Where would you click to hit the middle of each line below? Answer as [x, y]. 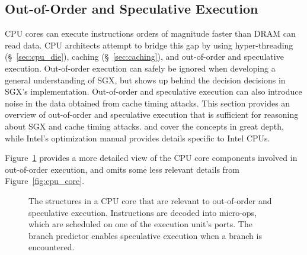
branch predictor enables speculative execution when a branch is [145, 235]
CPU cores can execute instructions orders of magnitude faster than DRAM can [150, 33]
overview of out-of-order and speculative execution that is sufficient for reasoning [152, 114]
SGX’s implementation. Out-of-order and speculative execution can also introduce [153, 91]
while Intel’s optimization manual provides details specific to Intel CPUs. [137, 138]
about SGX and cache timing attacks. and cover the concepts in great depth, [144, 126]
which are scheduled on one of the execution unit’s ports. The [140, 224]
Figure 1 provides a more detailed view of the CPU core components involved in [151, 158]
